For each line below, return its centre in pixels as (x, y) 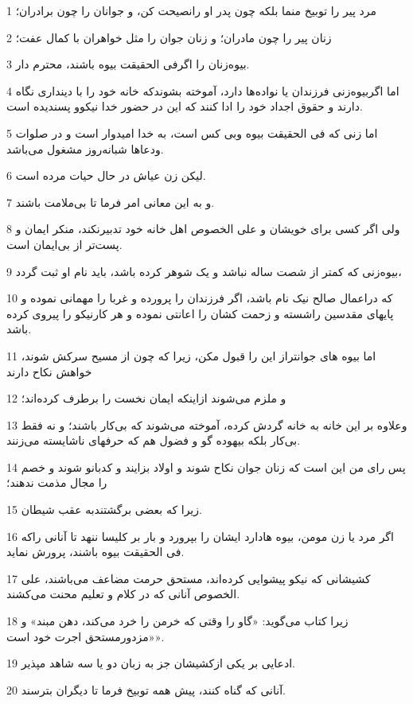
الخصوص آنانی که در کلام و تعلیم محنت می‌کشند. (123, 594)
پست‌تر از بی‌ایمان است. (64, 244)
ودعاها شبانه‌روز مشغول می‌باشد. (85, 148)
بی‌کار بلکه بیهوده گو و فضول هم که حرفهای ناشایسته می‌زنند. (154, 440)
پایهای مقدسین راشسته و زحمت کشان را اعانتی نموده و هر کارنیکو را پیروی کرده (200, 313)
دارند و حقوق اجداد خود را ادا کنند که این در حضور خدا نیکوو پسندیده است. (185, 106)
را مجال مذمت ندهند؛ (57, 482)
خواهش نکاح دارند (49, 371)
